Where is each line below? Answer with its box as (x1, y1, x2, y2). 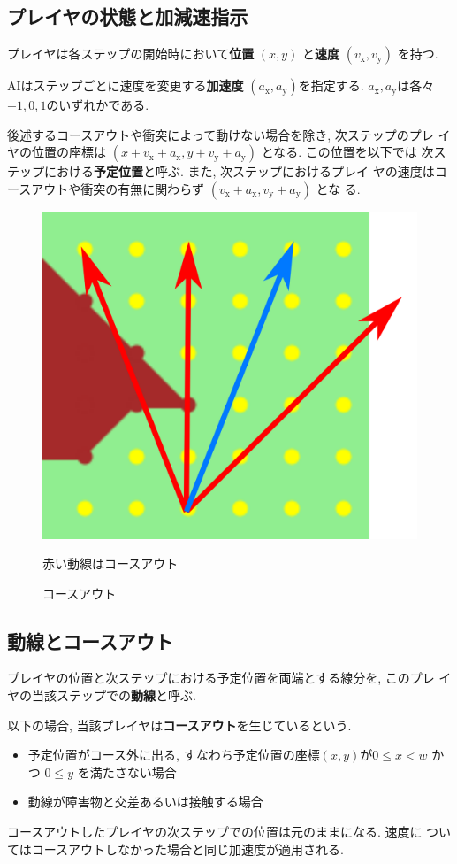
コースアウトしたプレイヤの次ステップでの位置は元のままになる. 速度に (7, 822, 423, 841)
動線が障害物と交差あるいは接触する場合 (27, 792, 263, 811)
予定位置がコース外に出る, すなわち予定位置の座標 (27, 745, 320, 764)
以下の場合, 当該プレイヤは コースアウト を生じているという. (7, 715, 352, 734)
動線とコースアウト (7, 627, 173, 654)
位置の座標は (31, 143, 106, 161)
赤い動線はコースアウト (42, 554, 179, 573)
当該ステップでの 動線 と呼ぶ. (31, 686, 196, 705)
